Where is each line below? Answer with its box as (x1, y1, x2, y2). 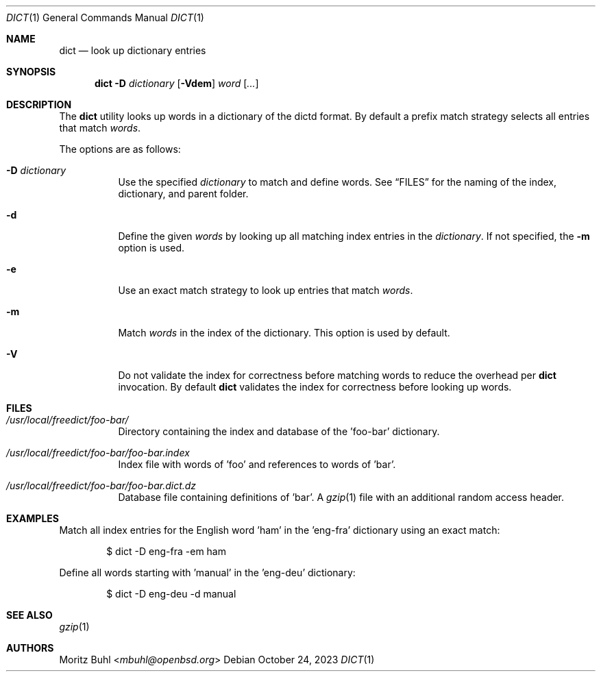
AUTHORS (6, 642, 54, 654)
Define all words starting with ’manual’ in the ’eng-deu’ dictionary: (59, 567, 356, 578)
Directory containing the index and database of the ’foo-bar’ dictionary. (118, 426, 440, 437)
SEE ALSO (6, 609, 53, 621)
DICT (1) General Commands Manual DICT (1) (6, 12, 204, 23)
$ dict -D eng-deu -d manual (106, 588, 236, 600)
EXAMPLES (6, 513, 59, 524)
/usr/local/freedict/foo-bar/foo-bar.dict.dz (6, 480, 197, 491)
